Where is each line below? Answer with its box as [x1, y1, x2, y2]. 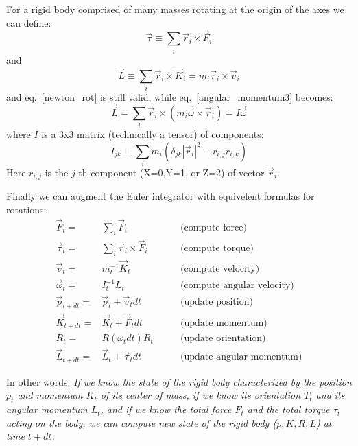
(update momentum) [180, 318, 267, 328]
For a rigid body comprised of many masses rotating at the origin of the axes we [6, 2, 344, 16]
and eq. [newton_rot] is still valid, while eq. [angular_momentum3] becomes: [6, 89, 333, 104]
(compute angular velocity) [180, 281, 294, 291]
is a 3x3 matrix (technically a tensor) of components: [41, 127, 264, 141]
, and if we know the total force [100, 402, 232, 416]
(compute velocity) [180, 263, 260, 274]
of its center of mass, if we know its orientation [100, 388, 301, 402]
